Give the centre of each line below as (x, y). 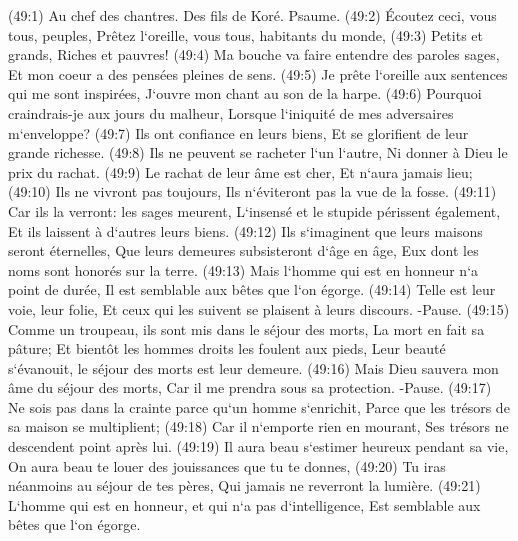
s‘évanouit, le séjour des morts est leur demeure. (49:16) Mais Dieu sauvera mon (253, 367)
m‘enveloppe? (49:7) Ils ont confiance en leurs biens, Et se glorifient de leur (238, 132)
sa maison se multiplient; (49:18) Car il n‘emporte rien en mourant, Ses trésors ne (258, 426)
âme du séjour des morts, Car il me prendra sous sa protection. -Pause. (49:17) (250, 387)
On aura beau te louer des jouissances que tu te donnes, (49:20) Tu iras (227, 465)
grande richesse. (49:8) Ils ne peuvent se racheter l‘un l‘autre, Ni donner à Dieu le (258, 152)
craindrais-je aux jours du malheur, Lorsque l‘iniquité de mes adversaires (231, 112)
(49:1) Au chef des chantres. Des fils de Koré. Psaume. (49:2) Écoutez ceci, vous (252, 15)
